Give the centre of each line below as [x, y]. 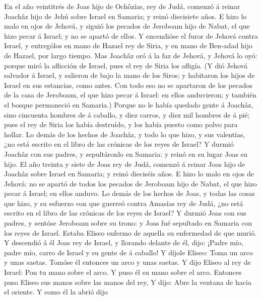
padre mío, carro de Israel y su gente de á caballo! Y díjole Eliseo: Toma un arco [128, 252]
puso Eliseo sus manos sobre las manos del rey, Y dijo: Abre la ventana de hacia [128, 282]
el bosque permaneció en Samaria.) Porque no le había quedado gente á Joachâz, [129, 104]
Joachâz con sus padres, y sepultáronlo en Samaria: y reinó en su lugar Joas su [126, 154]
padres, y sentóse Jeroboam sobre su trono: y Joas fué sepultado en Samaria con [128, 223]
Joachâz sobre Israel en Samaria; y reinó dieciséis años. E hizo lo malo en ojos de [129, 174]
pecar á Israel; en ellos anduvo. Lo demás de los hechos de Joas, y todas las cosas [129, 193]
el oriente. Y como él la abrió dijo [56, 292]
